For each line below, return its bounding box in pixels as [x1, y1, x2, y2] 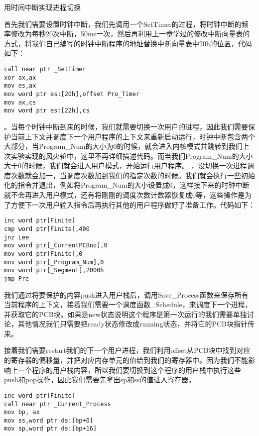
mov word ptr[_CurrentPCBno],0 [4, 242, 108, 249]
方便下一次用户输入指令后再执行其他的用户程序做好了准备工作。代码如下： [10, 199, 255, 210]
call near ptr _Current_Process [4, 400, 111, 408]
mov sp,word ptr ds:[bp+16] [4, 425, 97, 433]
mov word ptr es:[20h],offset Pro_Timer [4, 90, 140, 98]
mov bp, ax [4, 409, 40, 416]
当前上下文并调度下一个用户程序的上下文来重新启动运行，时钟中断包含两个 [10, 131, 255, 141]
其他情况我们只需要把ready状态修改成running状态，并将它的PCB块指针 [17, 319, 248, 329]
